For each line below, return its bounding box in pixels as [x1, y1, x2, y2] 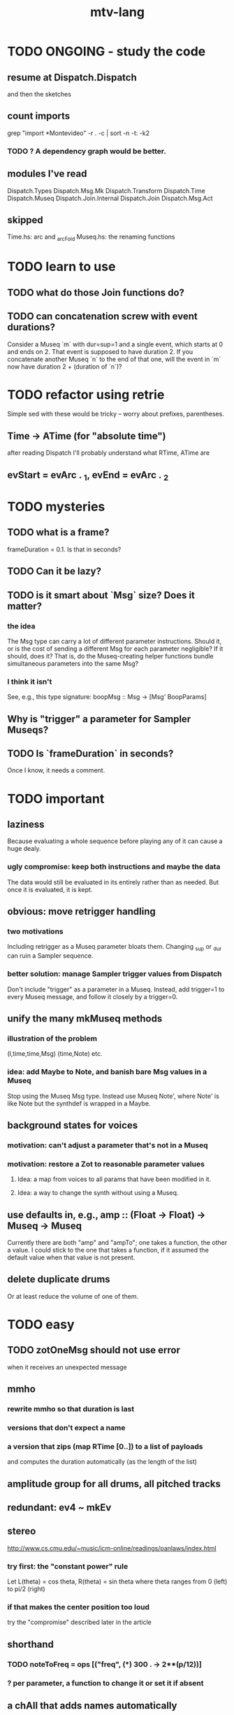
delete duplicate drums [7, 1273, 110, 1285]
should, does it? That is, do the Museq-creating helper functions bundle [7, 651, 214, 660]
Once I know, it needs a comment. [7, 766, 105, 775]
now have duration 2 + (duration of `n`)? [7, 362, 122, 371]
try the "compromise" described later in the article [7, 1618, 152, 1627]
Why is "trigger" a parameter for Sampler [7, 713, 191, 725]
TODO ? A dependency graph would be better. [7, 146, 166, 156]
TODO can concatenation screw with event [7, 311, 198, 323]
